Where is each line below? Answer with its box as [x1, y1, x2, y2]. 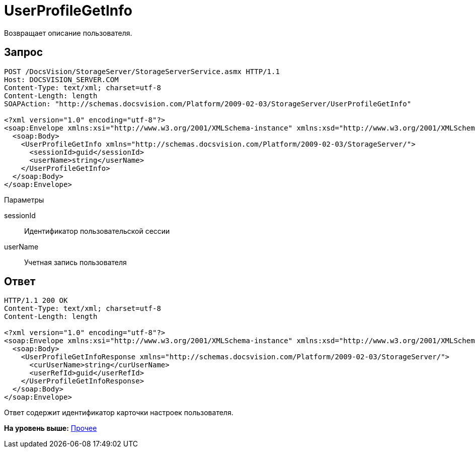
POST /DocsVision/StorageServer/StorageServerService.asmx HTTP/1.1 [4, 67, 280, 76]
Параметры [4, 195, 44, 204]
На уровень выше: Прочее [4, 424, 97, 433]
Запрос [4, 46, 43, 59]
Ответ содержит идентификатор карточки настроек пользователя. [4, 408, 233, 417]
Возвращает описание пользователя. [4, 28, 132, 37]
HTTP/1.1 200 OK [4, 296, 68, 305]
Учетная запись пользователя [24, 257, 127, 267]
